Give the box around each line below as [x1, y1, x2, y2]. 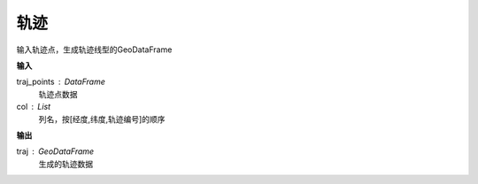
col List [16, 102, 51, 112]
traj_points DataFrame [16, 76, 106, 88]
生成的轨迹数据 [38, 158, 93, 169]
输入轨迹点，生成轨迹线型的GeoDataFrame [16, 44, 173, 55]
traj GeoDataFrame [16, 146, 95, 157]
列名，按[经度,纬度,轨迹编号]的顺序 [38, 113, 166, 124]
